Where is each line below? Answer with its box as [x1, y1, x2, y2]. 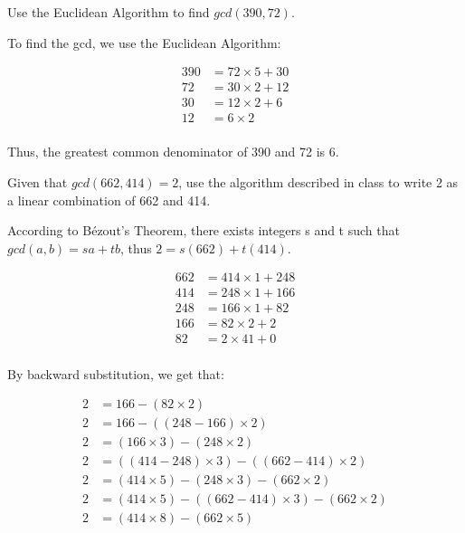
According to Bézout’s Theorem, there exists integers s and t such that [7, 221, 400, 240]
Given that [7, 172, 68, 191]
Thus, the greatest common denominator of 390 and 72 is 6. [7, 142, 339, 161]
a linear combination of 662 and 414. [7, 190, 211, 209]
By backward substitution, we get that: [7, 364, 224, 383]
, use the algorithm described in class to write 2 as [178, 172, 459, 191]
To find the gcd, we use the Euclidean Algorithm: [7, 33, 281, 52]
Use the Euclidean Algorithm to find [7, 3, 210, 21]
